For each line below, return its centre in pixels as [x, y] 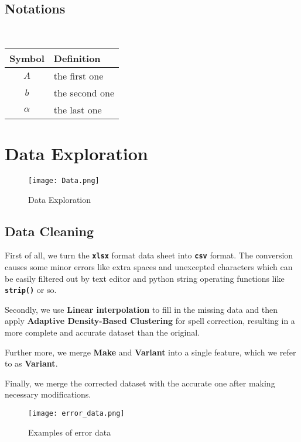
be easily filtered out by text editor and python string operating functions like [145, 278]
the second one [84, 92]
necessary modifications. [48, 394]
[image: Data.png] [64, 180]
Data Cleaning [49, 231]
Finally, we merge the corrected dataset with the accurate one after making [140, 383]
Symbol [27, 58]
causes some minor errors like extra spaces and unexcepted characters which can [149, 267]
